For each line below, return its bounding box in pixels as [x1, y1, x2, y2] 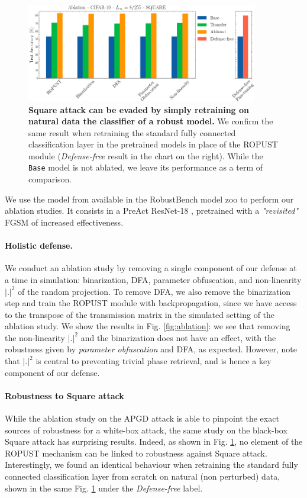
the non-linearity [5, 331, 65, 343]
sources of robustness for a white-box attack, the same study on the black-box [5, 423, 287, 436]
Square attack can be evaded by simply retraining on [28, 103, 250, 115]
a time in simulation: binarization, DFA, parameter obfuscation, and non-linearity [5, 273, 302, 285]
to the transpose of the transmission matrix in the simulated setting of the [5, 308, 275, 320]
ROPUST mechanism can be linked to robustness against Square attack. [5, 446, 267, 459]
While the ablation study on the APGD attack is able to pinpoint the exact [5, 412, 279, 425]
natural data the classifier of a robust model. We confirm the [28, 115, 273, 127]
